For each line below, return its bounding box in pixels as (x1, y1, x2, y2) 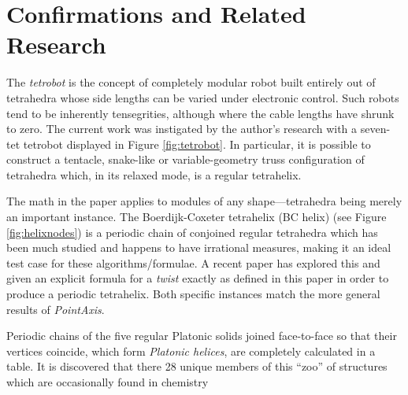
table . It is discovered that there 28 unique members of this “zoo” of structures (6, 358, 388, 375)
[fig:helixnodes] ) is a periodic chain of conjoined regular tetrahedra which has (6, 223, 378, 240)
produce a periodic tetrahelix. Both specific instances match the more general (6, 286, 380, 302)
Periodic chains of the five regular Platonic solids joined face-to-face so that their (6, 327, 397, 344)
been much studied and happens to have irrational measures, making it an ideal (6, 239, 391, 256)
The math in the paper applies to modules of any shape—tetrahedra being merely (6, 193, 402, 209)
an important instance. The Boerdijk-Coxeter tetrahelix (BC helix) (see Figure (6, 209, 387, 225)
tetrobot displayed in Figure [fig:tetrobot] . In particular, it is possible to (23, 135, 371, 152)
